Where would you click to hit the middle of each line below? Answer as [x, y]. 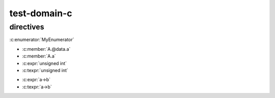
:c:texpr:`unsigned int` [45, 70]
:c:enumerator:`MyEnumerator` [42, 40]
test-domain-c [41, 13]
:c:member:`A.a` [39, 56]
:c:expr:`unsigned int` [45, 63]
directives [27, 27]
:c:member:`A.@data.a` [46, 49]
